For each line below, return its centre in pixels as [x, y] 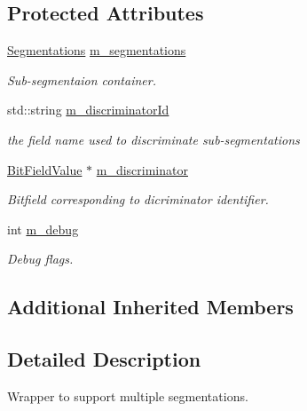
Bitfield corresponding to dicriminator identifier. [138, 199]
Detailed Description [104, 359]
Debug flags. [40, 259]
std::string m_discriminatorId [88, 110]
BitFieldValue [45, 169]
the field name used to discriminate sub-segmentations [153, 139]
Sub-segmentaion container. [82, 79]
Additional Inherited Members [150, 307]
